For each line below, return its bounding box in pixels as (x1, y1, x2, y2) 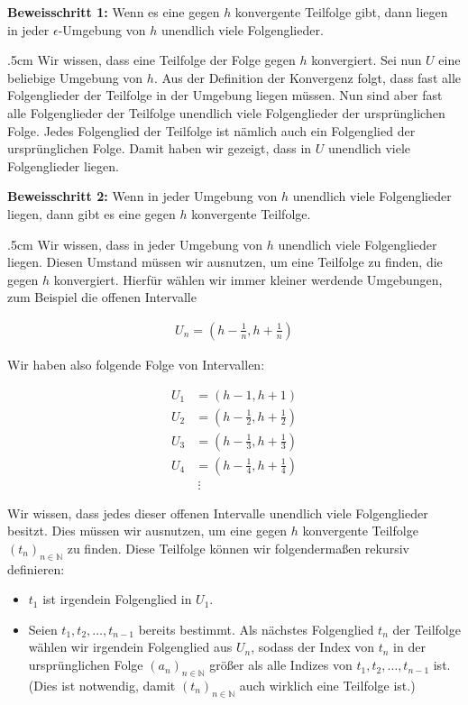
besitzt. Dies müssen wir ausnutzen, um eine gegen (7, 521, 288, 540)
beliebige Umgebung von (7, 68, 143, 87)
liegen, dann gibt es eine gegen (7, 204, 176, 223)
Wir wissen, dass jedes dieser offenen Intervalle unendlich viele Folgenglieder (7, 503, 428, 522)
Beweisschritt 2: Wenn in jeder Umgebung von (7, 187, 278, 206)
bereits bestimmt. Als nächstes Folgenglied (138, 619, 374, 638)
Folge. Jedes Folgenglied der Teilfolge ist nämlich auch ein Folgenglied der (7, 121, 416, 140)
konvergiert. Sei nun (311, 50, 422, 69)
